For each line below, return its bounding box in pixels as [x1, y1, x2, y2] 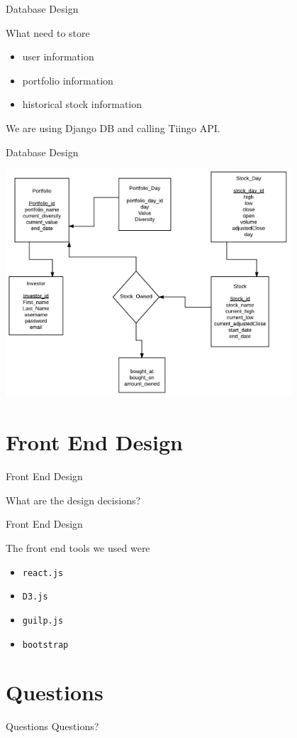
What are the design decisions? [6, 492, 141, 507]
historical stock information [22, 97, 142, 112]
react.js [22, 568, 64, 578]
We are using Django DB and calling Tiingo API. [6, 120, 220, 135]
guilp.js [22, 615, 64, 626]
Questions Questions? [6, 719, 99, 734]
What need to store [6, 25, 90, 40]
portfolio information [22, 72, 113, 87]
